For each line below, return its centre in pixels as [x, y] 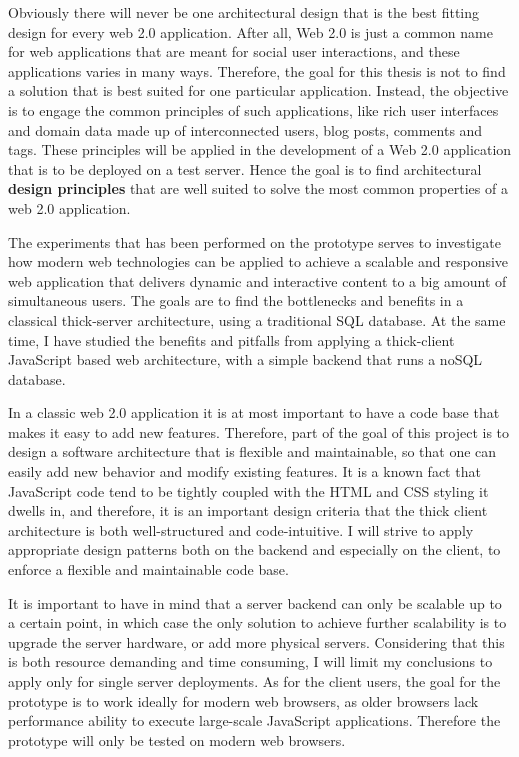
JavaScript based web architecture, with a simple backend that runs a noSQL [245, 359]
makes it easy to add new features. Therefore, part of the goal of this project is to [259, 431]
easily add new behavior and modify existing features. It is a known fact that [244, 471]
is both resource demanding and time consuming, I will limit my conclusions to [250, 661]
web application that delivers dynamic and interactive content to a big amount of [257, 280]
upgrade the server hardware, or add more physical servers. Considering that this [256, 641]
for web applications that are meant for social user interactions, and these [234, 51]
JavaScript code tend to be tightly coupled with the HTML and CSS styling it [248, 490]
